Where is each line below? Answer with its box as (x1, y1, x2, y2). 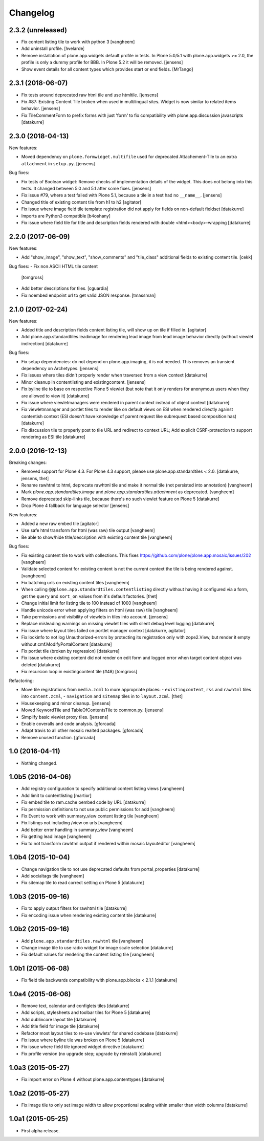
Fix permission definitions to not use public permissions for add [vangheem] (21, 806, 175, 812)
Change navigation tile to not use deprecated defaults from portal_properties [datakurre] (21, 866, 200, 872)
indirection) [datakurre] (21, 340, 68, 347)
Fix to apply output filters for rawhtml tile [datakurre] (21, 905, 127, 911)
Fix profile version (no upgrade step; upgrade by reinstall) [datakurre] (21, 1051, 161, 1056)
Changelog (9, 7, 55, 18)
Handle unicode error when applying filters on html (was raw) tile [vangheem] (21, 607, 178, 613)
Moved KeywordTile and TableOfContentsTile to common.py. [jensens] (21, 707, 164, 713)
